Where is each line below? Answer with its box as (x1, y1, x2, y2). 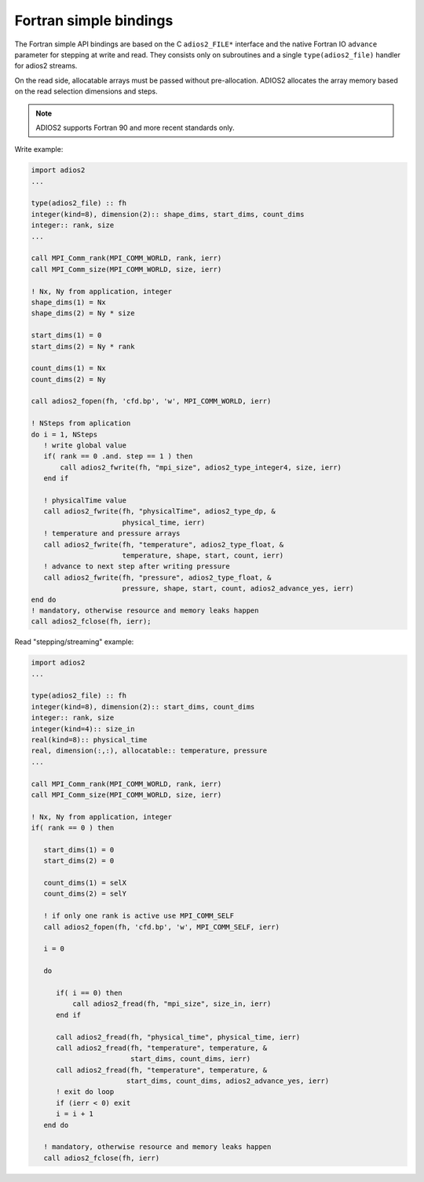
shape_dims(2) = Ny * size (31, 309, 135, 318)
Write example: (14, 145, 64, 154)
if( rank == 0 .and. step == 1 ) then (43, 452, 193, 461)
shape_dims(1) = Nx (31, 297, 106, 307)
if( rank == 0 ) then (31, 823, 115, 833)
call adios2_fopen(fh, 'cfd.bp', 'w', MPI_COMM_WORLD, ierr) (31, 397, 272, 406)
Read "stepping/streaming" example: (14, 637, 134, 646)
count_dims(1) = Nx (31, 364, 106, 373)
